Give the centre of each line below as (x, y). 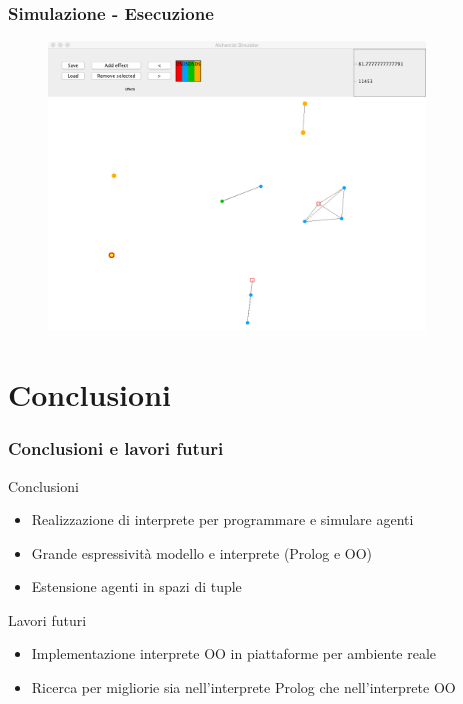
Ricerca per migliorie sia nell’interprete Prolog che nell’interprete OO (243, 687)
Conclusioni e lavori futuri (116, 448)
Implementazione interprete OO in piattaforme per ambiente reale (234, 653)
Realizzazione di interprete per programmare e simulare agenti (222, 519)
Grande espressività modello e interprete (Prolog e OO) (202, 552)
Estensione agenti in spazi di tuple (136, 586)
